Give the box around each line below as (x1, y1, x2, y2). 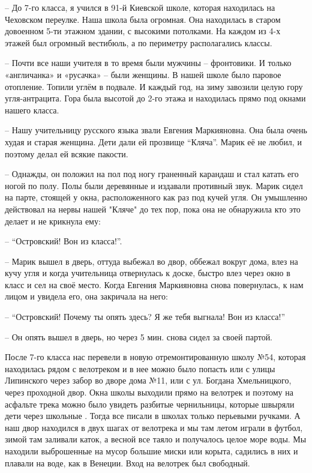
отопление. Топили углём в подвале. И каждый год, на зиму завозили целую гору (5, 80, 303, 92)
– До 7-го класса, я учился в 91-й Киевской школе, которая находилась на (5, 1, 275, 13)
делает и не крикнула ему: (5, 214, 101, 227)
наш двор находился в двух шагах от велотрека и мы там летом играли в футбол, (5, 421, 303, 433)
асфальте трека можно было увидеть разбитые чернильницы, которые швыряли (5, 397, 295, 410)
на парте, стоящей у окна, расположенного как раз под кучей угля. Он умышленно (5, 191, 307, 203)
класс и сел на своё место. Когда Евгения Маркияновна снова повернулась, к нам (5, 278, 304, 291)
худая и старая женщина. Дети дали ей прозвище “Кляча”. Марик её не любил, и (5, 135, 302, 148)
